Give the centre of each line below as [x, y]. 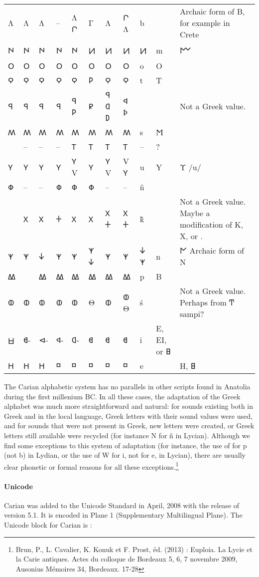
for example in [205, 23]
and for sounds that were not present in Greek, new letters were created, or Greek [129, 426]
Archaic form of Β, [212, 11]
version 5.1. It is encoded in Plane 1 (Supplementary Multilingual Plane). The [123, 515]
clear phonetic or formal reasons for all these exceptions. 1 [91, 466]
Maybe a [195, 213]
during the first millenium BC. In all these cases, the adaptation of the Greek [122, 396]
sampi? [192, 314]
